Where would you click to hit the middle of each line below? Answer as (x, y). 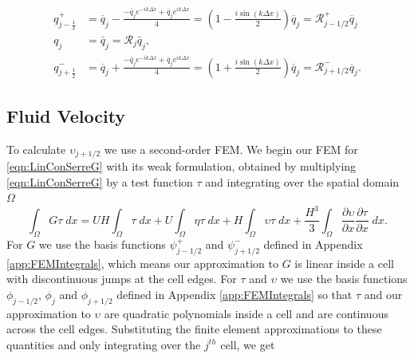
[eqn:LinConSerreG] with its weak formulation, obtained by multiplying (181, 166)
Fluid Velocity (66, 115)
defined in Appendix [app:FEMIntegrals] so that (235, 294)
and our (383, 294)
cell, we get (248, 344)
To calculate (36, 149)
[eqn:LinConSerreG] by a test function (100, 181)
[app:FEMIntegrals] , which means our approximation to (142, 263)
